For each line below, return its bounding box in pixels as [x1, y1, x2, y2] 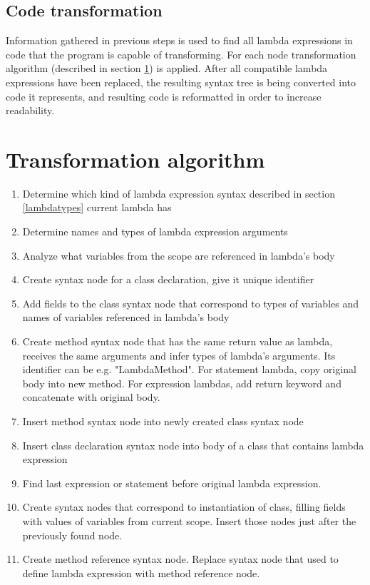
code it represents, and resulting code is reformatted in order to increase [6, 88, 322, 103]
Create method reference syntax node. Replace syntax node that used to [22, 551, 339, 566]
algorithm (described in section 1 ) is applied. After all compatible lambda [6, 61, 328, 76]
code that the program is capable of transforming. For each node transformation [6, 46, 356, 61]
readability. [6, 103, 55, 118]
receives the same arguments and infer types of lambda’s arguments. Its [22, 347, 336, 362]
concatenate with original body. [22, 390, 160, 405]
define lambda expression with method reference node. [22, 565, 260, 580]
